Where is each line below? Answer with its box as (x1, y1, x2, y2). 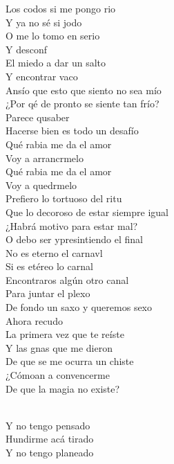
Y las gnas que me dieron (6, 340, 113, 355)
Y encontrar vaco (6, 69, 78, 83)
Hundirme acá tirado (6, 431, 94, 446)
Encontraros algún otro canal (6, 272, 129, 287)
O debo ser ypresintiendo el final (6, 232, 143, 247)
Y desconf (6, 42, 47, 56)
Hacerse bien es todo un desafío (6, 123, 139, 138)
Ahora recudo (6, 313, 63, 328)
